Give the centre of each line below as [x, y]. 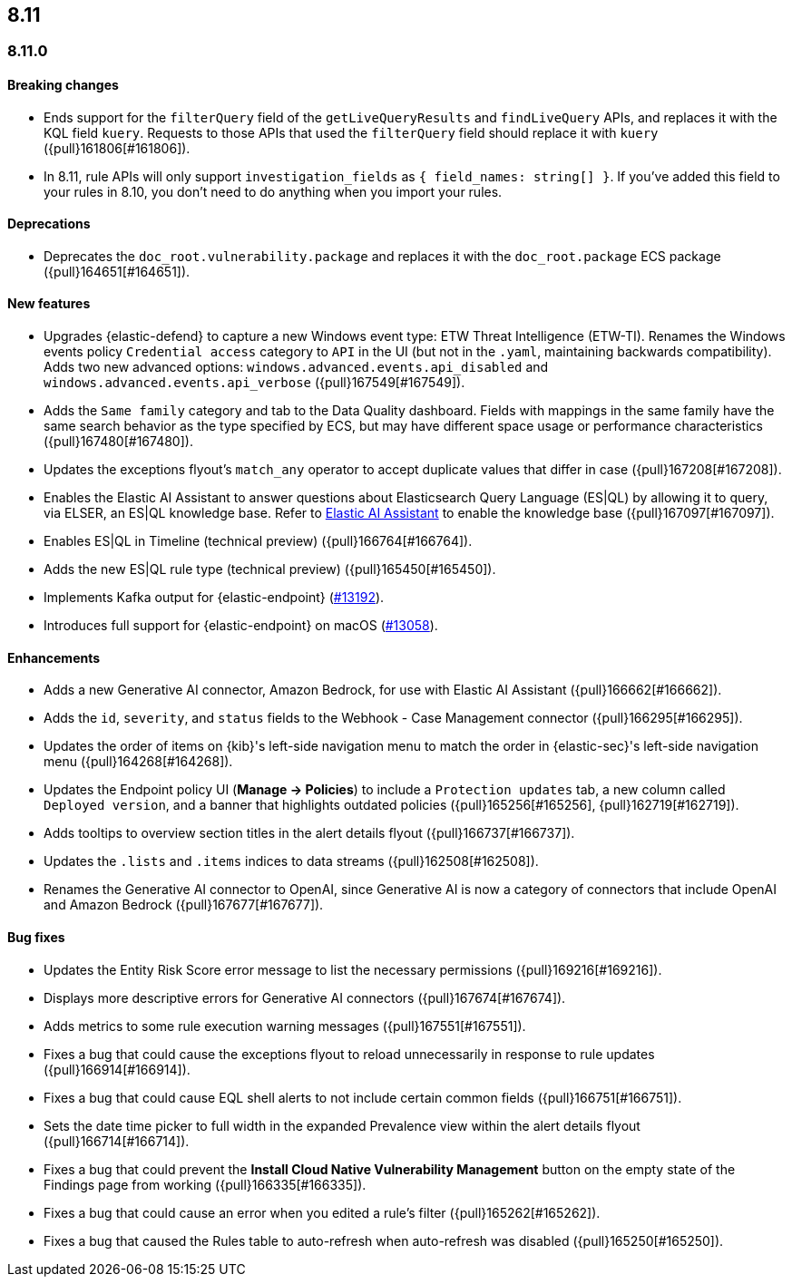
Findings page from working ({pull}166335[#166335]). [205, 1184]
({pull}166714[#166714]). [117, 1141]
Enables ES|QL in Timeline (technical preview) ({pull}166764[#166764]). [258, 541]
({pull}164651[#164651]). [117, 271]
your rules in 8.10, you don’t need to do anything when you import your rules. [273, 191]
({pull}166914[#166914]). [117, 1069]
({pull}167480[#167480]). [118, 442]
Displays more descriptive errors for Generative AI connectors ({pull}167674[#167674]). [305, 997]
